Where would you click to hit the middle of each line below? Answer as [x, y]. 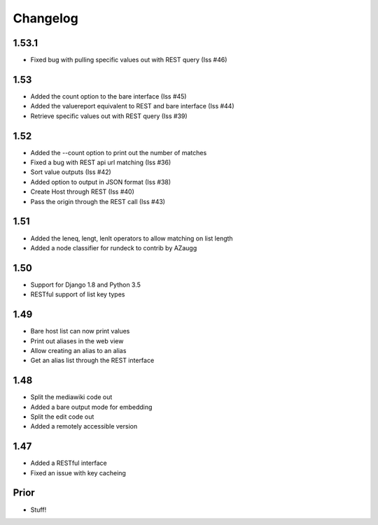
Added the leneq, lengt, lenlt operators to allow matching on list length [132, 238]
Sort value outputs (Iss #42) [71, 172]
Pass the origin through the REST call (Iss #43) [98, 201]
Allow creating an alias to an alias [78, 350]
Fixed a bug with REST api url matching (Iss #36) [101, 163]
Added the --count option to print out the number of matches [119, 152]
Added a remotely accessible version [84, 426]
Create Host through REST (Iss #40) [82, 192]
